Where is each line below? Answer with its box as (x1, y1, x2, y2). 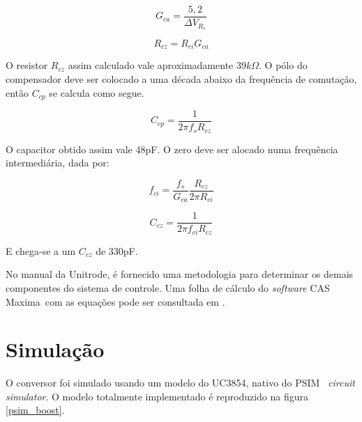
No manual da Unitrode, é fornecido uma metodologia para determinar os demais (6, 267, 354, 281)
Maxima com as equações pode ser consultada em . (6, 294, 225, 308)
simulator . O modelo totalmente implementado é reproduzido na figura (6, 389, 309, 403)
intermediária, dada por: (6, 155, 110, 170)
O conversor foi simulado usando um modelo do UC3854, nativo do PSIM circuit (6, 375, 355, 390)
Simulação (6, 335, 105, 364)
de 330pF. (96, 243, 138, 258)
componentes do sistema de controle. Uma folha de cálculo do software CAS (6, 280, 330, 295)
